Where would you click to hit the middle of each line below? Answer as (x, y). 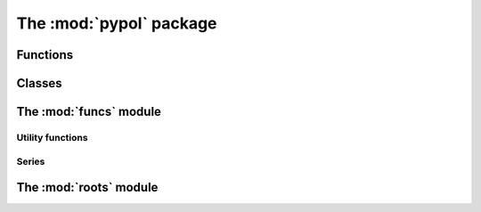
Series (31, 161)
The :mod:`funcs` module (89, 112)
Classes (39, 83)
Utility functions (52, 137)
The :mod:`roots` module (87, 188)
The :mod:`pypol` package (117, 23)
